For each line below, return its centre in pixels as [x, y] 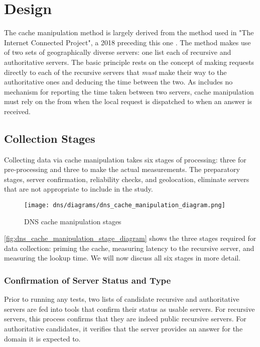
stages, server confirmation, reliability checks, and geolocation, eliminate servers [127, 179]
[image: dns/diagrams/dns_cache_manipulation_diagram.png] [125, 205]
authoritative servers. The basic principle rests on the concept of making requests [129, 62]
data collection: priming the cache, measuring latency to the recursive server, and [129, 248]
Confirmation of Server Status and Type [88, 280]
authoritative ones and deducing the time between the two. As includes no [118, 82]
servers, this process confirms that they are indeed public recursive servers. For [125, 319]
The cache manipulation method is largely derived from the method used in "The [129, 32]
